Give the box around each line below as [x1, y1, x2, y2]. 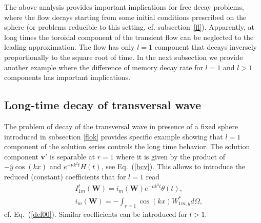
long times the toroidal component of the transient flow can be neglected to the [4, 31, 254, 42]
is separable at [50, 151, 95, 161]
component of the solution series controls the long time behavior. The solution [4, 141, 250, 152]
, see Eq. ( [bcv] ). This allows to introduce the [101, 161, 246, 172]
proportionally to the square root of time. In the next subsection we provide [4, 51, 243, 62]
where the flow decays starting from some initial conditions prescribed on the [4, 11, 247, 22]
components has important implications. [4, 72, 131, 83]
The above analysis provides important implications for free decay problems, [4, 2, 244, 12]
